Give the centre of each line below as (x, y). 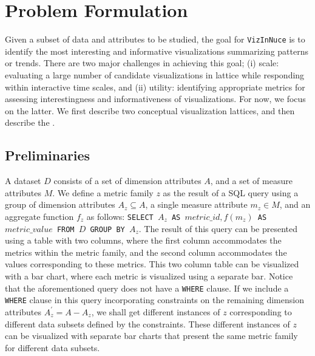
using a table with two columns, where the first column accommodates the (143, 240)
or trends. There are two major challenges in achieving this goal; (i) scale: (142, 63)
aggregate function (39, 216)
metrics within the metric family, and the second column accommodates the (146, 252)
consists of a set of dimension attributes (127, 181)
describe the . (30, 122)
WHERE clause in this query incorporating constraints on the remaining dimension (154, 300)
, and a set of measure (251, 181)
